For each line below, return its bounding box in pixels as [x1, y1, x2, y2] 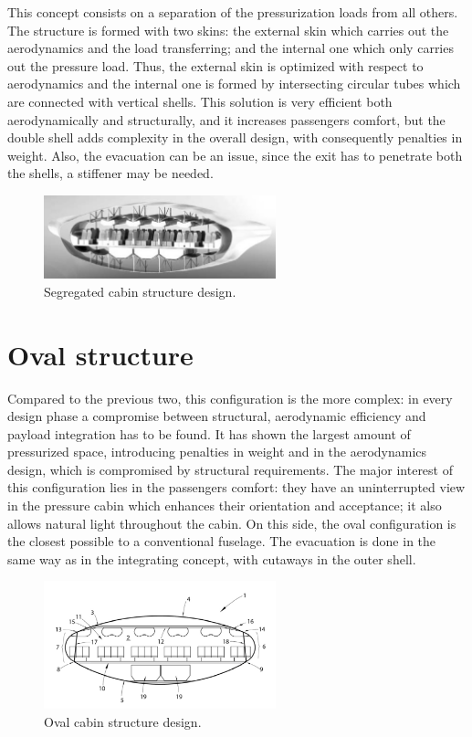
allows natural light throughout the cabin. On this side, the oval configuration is [7, 513, 456, 532]
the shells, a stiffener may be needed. [7, 163, 214, 183]
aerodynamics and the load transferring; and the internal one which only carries [7, 38, 454, 58]
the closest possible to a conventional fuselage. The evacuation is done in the [7, 532, 436, 551]
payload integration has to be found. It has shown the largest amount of [7, 424, 411, 443]
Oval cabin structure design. [44, 711, 202, 731]
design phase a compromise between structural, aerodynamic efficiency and [7, 406, 426, 426]
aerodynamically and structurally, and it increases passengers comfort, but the [7, 110, 446, 129]
